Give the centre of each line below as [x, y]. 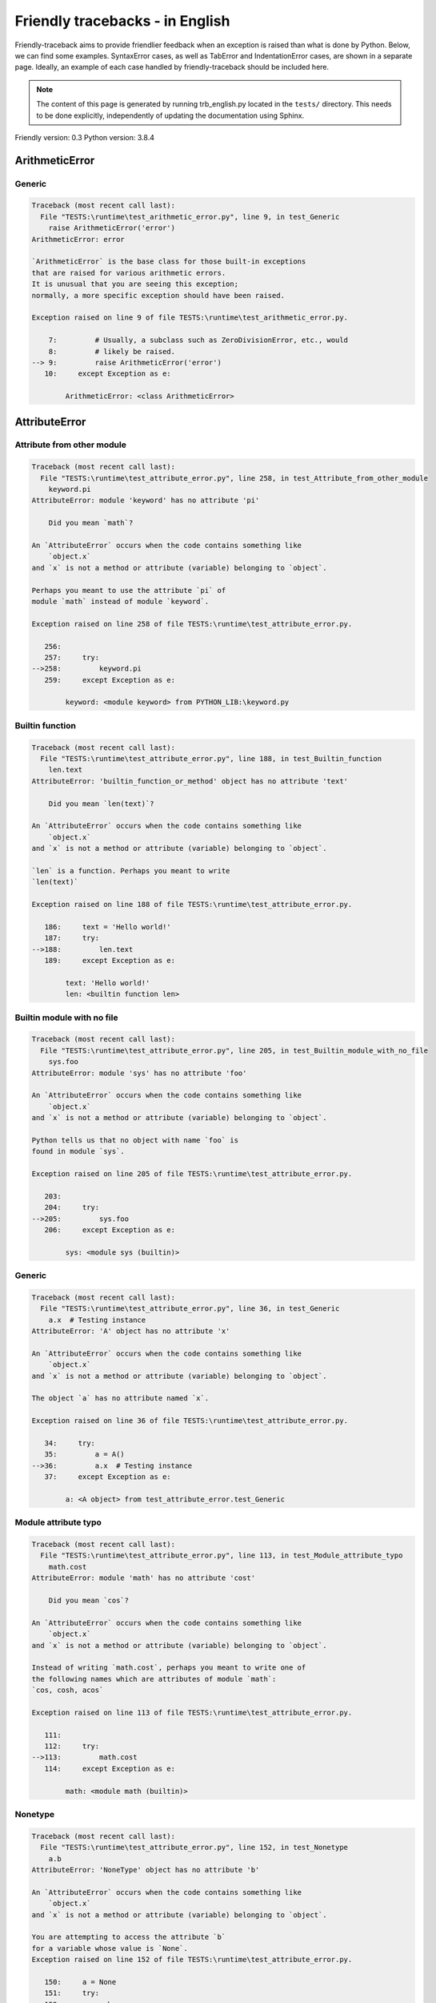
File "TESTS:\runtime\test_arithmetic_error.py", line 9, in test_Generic [190, 217]
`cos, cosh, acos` [68, 1690]
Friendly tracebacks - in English [122, 21]
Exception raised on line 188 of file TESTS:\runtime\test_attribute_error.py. [192, 905]
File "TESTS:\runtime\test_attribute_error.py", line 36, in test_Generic [190, 1309]
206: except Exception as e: [110, 1229]
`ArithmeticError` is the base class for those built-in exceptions [169, 262]
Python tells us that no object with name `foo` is [135, 1140]
